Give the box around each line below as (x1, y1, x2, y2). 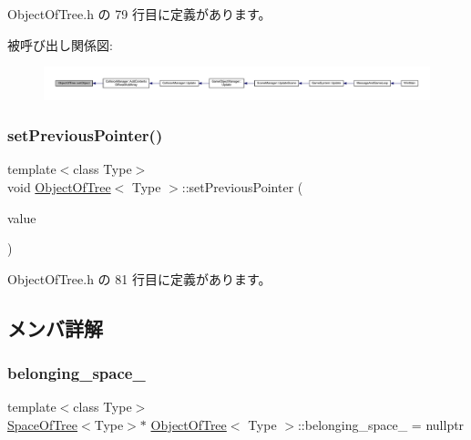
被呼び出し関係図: (7, 35, 113, 54)
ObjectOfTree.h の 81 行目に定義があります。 (7, 269, 271, 288)
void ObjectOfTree (7, 178, 111, 197)
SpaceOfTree (7, 415, 78, 434)
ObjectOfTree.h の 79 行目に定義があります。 (7, 5, 271, 23)
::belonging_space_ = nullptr (297, 415, 465, 434)
